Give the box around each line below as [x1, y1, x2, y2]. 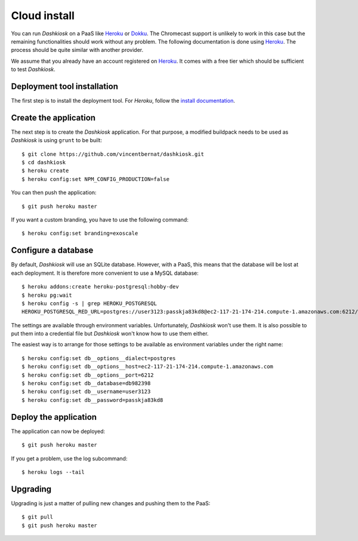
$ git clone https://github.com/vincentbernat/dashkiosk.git [21, 150, 204, 158]
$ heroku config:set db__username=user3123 [21, 388, 151, 395]
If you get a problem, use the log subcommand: [11, 454, 128, 462]
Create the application [11, 112, 95, 122]
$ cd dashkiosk [21, 159, 66, 166]
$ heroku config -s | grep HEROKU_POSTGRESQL [21, 300, 158, 307]
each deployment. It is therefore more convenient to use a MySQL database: [11, 269, 199, 276]
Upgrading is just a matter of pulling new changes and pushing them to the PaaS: [11, 499, 211, 507]
